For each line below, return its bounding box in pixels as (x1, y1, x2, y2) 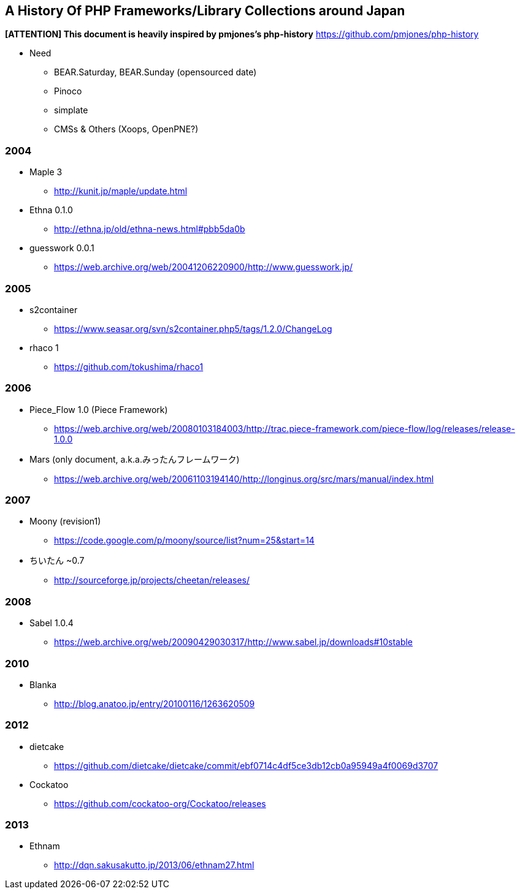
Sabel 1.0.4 (29, 618, 74, 629)
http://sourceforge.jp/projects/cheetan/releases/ (54, 575, 250, 586)
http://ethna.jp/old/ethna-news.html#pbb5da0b (54, 224, 245, 235)
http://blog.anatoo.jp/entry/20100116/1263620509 (54, 698, 255, 709)
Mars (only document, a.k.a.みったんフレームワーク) (29, 453, 240, 464)
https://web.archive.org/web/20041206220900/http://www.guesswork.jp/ (54, 262, 353, 273)
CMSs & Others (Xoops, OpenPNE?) (54, 124, 199, 135)
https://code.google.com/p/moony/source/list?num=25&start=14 (54, 535, 315, 546)
